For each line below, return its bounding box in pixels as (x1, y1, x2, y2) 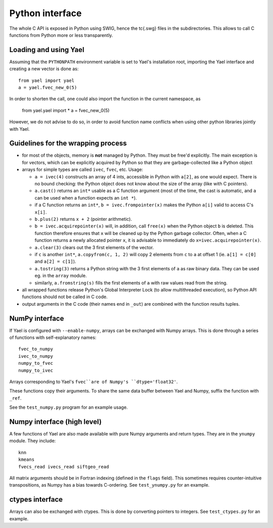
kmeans (18, 457, 35, 462)
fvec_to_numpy (18, 346, 53, 352)
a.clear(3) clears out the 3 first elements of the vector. (34, 244, 154, 250)
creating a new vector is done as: (9, 66, 79, 72)
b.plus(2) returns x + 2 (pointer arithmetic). (34, 216, 132, 222)
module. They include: (9, 438, 56, 444)
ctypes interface (9, 495, 63, 504)
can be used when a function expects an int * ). (34, 195, 137, 201)
